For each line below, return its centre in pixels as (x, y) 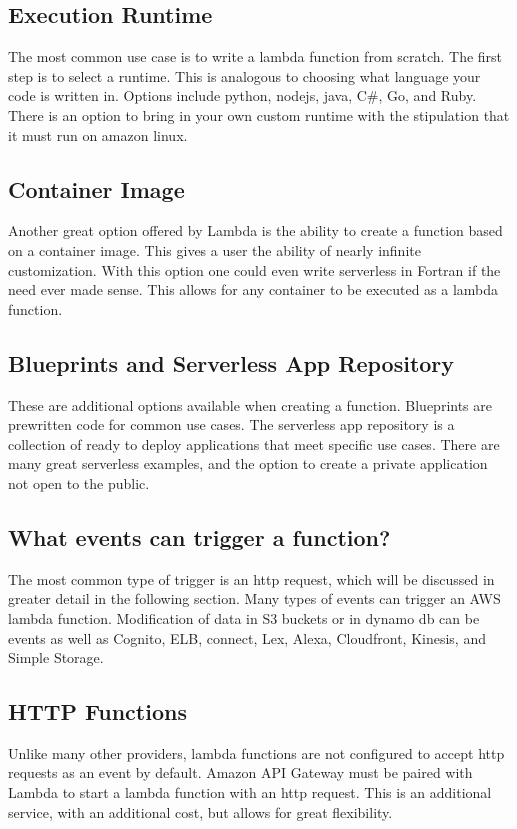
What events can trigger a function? (199, 536)
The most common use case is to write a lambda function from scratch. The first (255, 56)
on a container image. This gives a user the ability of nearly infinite (214, 249)
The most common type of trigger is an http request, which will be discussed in (251, 578)
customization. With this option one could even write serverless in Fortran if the (254, 269)
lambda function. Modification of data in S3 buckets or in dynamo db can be (244, 617)
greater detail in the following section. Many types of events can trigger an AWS (254, 598)
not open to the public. (79, 482)
